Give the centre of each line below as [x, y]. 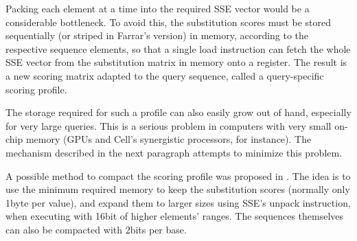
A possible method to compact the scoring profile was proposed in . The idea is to [178, 175]
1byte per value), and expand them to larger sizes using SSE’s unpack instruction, [178, 202]
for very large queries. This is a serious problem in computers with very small [169, 125]
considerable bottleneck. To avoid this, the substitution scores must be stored [168, 22]
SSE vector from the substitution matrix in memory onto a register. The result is [176, 62]
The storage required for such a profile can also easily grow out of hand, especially [178, 112]
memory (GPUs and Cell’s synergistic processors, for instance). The [169, 139]
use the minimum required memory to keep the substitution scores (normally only [178, 189]
